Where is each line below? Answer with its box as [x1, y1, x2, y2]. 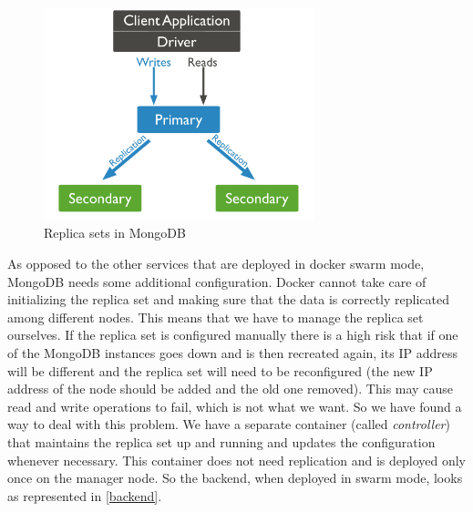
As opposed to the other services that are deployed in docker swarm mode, [7, 254, 425, 273]
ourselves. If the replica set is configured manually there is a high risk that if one [7, 325, 458, 344]
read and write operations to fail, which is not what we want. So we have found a [7, 396, 462, 415]
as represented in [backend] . [7, 486, 162, 505]
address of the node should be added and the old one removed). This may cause [7, 379, 453, 398]
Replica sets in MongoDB [44, 223, 186, 242]
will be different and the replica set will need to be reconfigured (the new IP [7, 361, 433, 380]
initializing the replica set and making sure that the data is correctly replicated [7, 290, 449, 309]
